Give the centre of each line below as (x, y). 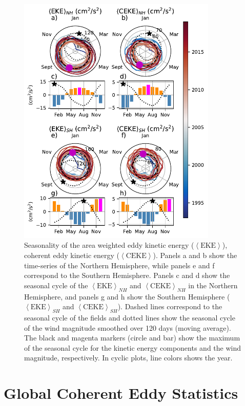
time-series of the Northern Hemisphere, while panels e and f (119, 265)
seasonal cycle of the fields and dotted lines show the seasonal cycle (130, 317)
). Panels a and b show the (195, 255)
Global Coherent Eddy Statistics (121, 393)
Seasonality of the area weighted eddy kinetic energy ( (109, 245)
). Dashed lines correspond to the (170, 306)
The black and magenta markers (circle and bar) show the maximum (132, 338)
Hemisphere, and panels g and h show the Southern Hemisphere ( (127, 296)
